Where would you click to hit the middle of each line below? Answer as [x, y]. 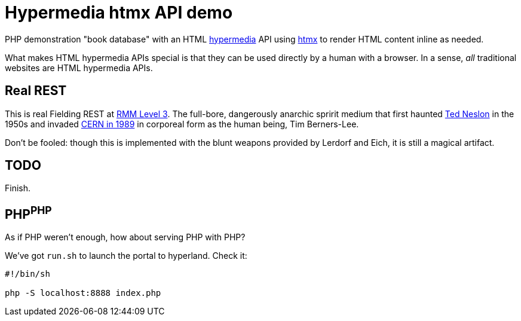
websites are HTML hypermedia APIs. [79, 68]
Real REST [36, 91]
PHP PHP [28, 213]
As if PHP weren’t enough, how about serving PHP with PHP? [125, 237]
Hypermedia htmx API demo [119, 13]
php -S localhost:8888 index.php [83, 293]
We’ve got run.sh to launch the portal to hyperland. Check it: [126, 256]
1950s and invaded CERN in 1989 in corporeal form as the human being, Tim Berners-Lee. [182, 124]
